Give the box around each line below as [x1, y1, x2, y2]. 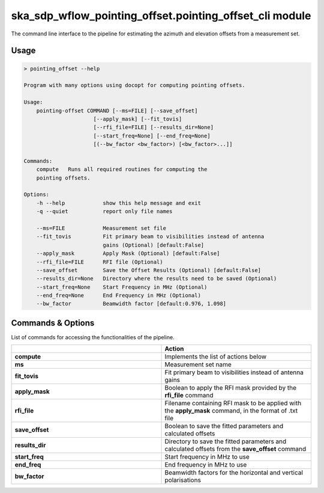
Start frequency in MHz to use [164, 453, 250, 461]
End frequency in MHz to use [164, 461, 247, 469]
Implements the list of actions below [164, 352, 267, 361]
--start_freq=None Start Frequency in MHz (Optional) [36, 283, 208, 291]
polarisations [164, 476, 201, 485]
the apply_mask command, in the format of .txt [164, 407, 298, 415]
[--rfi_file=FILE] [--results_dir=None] [93, 124, 214, 131]
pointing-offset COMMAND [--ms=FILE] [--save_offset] [36, 107, 198, 114]
